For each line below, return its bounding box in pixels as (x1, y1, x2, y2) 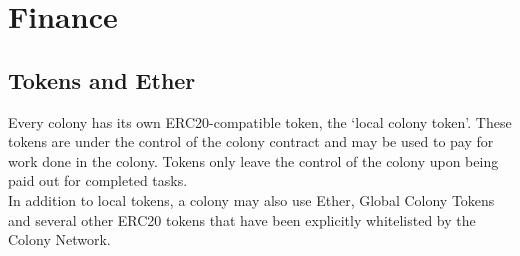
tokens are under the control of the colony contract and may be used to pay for (8, 131, 494, 152)
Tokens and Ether (8, 64, 196, 95)
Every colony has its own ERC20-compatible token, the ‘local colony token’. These (8, 111, 512, 132)
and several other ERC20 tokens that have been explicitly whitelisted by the (8, 209, 476, 230)
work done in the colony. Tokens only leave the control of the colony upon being (8, 150, 499, 171)
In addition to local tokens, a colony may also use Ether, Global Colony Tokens (8, 189, 495, 210)
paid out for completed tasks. (8, 170, 188, 191)
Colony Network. (8, 229, 111, 250)
